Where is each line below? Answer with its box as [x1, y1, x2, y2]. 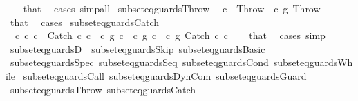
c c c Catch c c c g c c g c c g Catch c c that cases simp [15, 28, 326, 43]
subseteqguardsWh [273, 55, 353, 69]
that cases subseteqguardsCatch [10, 14, 160, 29]
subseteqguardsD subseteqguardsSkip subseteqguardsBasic [10, 41, 265, 56]
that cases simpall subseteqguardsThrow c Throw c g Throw [23, 1, 321, 15]
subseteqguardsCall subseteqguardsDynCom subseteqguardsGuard [23, 68, 307, 82]
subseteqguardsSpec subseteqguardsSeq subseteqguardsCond [10, 55, 269, 69]
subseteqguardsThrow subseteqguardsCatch [10, 82, 196, 96]
